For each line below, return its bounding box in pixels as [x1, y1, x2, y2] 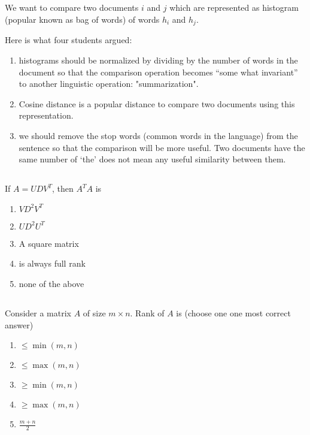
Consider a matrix [5, 306, 71, 319]
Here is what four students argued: [5, 34, 132, 46]
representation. [19, 109, 74, 122]
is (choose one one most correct [176, 306, 291, 319]
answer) [5, 318, 34, 331]
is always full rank [19, 257, 86, 270]
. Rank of [130, 306, 165, 319]
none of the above [19, 277, 84, 289]
